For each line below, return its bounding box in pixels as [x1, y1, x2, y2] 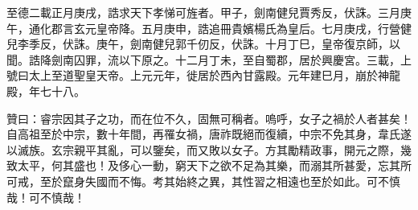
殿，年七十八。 [6, 82, 85, 99]
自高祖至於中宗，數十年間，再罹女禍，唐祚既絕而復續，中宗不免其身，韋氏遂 [6, 126, 412, 142]
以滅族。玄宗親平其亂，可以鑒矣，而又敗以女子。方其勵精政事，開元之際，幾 [6, 141, 412, 158]
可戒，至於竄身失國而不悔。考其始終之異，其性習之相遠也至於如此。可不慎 [6, 172, 400, 189]
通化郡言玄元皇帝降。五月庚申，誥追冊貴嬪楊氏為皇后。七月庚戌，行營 [28, 19, 400, 36]
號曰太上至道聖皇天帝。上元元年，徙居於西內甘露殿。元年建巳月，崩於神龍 [6, 67, 400, 84]
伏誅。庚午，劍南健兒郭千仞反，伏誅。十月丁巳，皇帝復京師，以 [62, 35, 400, 52]
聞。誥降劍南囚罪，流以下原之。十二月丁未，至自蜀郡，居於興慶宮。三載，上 [6, 51, 412, 68]
